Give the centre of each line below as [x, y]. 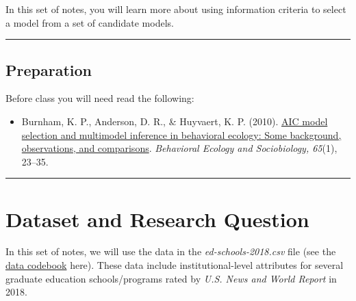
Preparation [49, 69]
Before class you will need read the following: [100, 98]
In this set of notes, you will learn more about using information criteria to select [176, 9]
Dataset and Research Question [157, 219]
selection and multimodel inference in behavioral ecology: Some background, [181, 134]
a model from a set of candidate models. [90, 22]
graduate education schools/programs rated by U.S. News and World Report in [171, 278]
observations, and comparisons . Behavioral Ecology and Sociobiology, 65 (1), [179, 148]
